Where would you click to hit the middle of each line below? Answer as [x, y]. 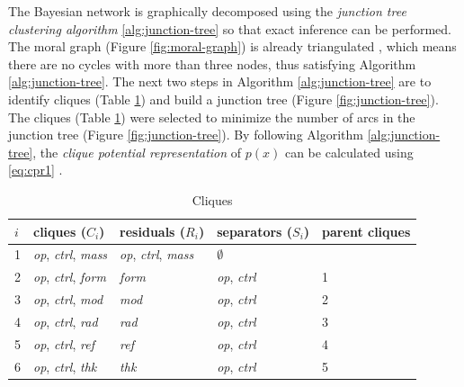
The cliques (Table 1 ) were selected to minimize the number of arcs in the [212, 117]
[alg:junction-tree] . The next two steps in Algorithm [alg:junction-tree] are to [220, 81]
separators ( [255, 231]
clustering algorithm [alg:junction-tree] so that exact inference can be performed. [230, 28]
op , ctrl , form [70, 277]
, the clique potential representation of [137, 152]
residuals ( [153, 231]
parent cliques [366, 231]
